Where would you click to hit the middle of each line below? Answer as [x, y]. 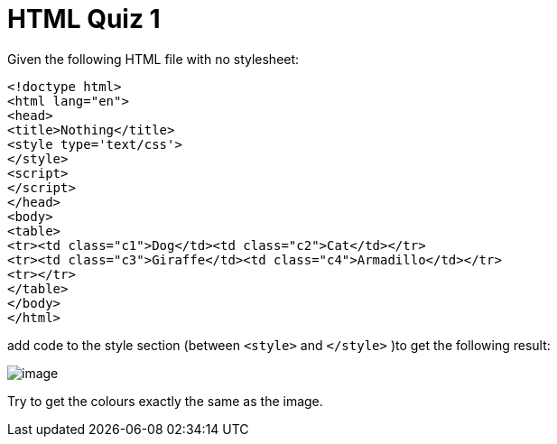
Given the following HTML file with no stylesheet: [153, 59]
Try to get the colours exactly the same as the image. [165, 401]
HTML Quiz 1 [84, 19]
